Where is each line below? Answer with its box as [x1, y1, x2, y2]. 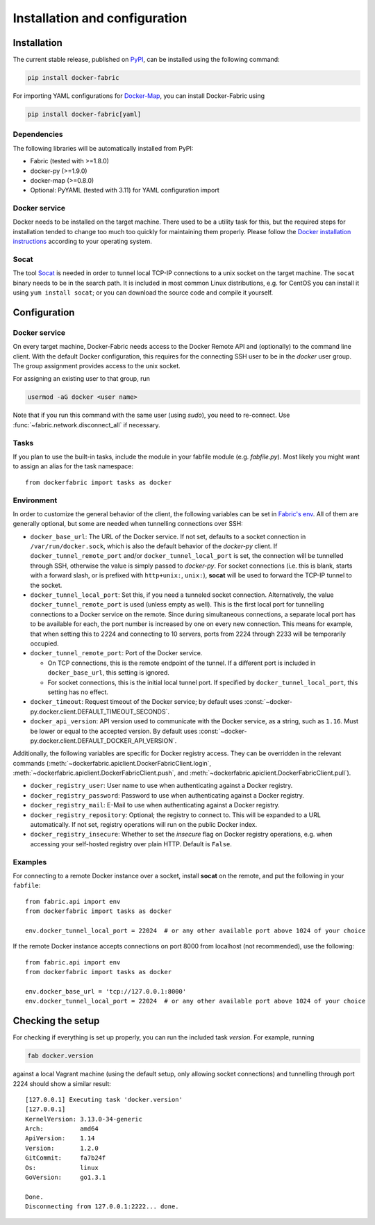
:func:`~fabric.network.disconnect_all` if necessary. [12, 420, 160, 429]
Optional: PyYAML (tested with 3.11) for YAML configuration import [30, 186, 220, 195]
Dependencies [12, 129, 64, 139]
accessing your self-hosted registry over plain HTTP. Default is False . [30, 839, 233, 848]
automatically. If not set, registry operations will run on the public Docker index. [30, 821, 257, 829]
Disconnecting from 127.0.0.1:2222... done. [25, 1203, 180, 1210]
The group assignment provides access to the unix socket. [12, 362, 181, 370]
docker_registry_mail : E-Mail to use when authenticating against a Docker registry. [30, 801, 281, 809]
